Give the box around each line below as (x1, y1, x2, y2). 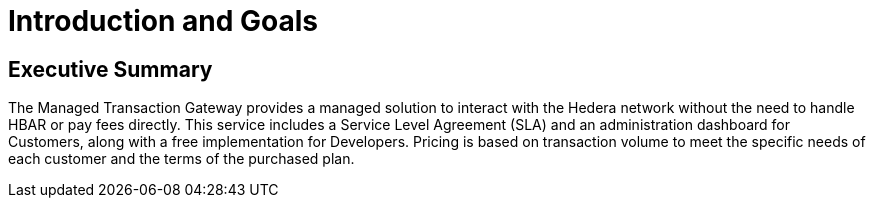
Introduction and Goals (8, 4, 319, 38)
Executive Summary (8, 56, 213, 82)
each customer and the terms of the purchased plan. (8, 150, 355, 168)
